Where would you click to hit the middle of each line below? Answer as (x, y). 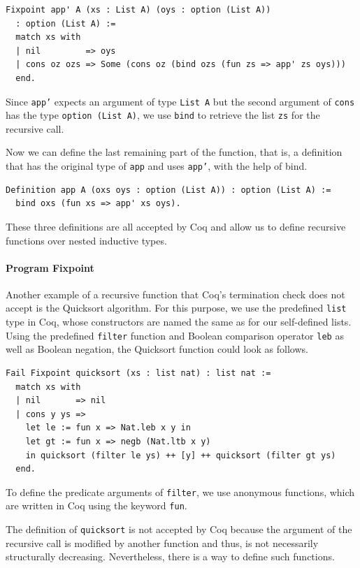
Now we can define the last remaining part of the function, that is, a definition (174, 152)
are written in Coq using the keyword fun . (96, 505)
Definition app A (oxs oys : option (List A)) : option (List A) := (168, 190)
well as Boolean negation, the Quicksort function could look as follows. (157, 349)
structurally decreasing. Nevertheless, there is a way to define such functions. (170, 556)
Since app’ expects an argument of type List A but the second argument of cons (180, 101)
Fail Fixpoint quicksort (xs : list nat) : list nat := (138, 373)
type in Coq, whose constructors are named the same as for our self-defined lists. (179, 322)
